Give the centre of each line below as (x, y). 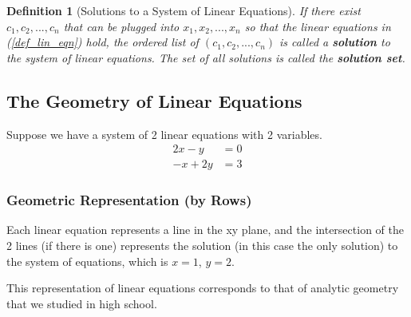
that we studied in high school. (82, 303)
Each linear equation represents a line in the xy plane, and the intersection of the (205, 230)
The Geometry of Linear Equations (154, 100)
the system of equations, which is (87, 261)
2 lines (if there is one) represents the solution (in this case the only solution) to (202, 246)
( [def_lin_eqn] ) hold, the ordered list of (103, 42)
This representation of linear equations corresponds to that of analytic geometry (203, 288)
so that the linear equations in (318, 26)
